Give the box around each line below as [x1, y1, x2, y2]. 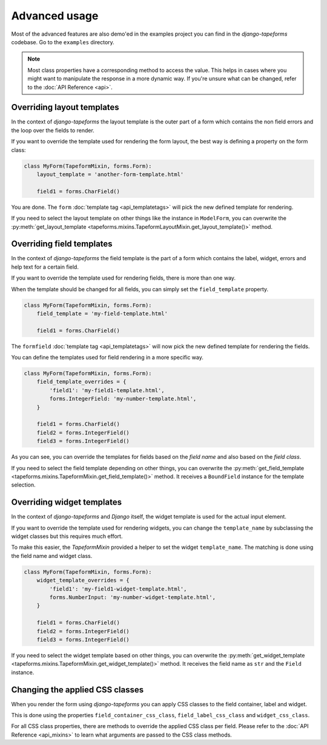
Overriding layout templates [11, 102, 119, 113]
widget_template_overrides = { [36, 577, 130, 584]
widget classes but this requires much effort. [11, 533, 123, 540]
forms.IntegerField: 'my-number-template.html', [49, 395, 197, 402]
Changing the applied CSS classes [11, 684, 144, 695]
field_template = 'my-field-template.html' [36, 310, 168, 317]
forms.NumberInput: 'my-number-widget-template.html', [49, 594, 216, 600]
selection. [11, 481, 36, 488]
